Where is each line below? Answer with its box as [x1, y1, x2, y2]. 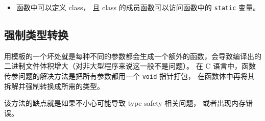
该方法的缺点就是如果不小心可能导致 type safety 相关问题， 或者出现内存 [4, 98, 246, 108]
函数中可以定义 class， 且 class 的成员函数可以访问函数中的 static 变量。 [16, 2, 260, 12]
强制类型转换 [4, 27, 68, 43]
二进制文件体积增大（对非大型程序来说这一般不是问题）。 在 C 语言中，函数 [4, 60, 256, 71]
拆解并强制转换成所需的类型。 [4, 80, 104, 91]
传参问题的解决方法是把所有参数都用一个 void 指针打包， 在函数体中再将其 [4, 71, 255, 81]
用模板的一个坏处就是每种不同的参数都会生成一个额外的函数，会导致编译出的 [4, 50, 261, 61]
